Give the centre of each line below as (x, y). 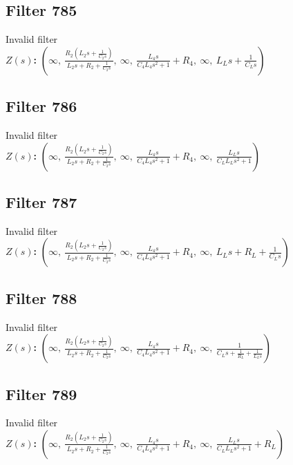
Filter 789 (41, 393)
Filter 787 (41, 201)
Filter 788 (41, 297)
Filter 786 (41, 106)
